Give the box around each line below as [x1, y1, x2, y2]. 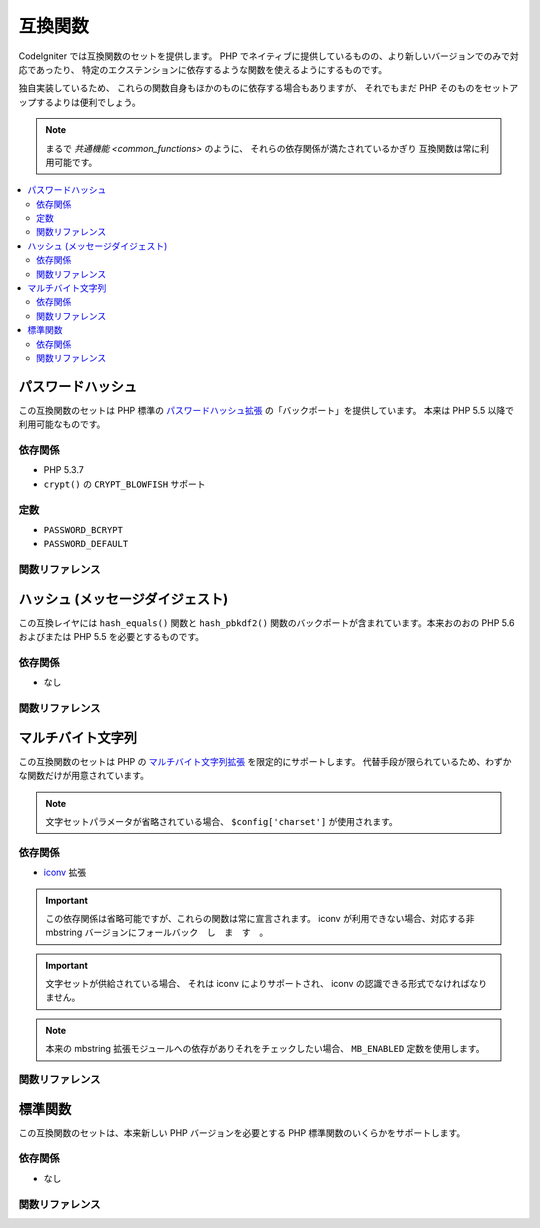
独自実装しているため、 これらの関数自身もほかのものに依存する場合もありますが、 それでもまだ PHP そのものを [18, 82, 484, 94]
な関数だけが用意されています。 [18, 770, 150, 782]
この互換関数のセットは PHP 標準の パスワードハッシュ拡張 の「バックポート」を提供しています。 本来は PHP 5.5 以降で [18, 404, 515, 416]
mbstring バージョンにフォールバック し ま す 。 [45, 926, 269, 939]
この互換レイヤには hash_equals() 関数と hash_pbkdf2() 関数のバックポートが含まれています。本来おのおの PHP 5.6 [18, 616, 515, 629]
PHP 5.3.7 [43, 464, 84, 476]
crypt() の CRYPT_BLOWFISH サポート [43, 478, 206, 490]
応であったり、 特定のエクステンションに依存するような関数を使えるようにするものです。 [18, 63, 388, 75]
